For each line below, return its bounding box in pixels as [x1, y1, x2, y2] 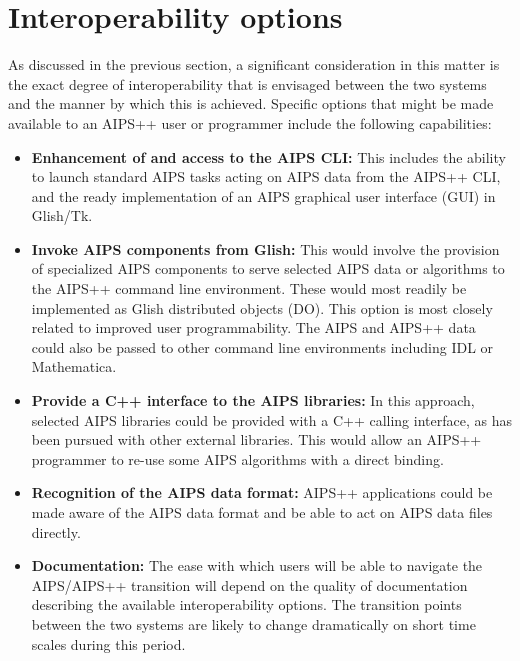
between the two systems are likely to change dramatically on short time [31, 613, 476, 634]
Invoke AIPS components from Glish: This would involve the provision [31, 238, 500, 259]
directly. [31, 521, 81, 542]
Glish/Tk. [31, 205, 93, 226]
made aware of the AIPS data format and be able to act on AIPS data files [31, 502, 493, 522]
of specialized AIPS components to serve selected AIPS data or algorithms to [31, 258, 505, 279]
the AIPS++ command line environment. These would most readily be [31, 278, 467, 299]
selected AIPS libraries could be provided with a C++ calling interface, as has [31, 409, 512, 430]
